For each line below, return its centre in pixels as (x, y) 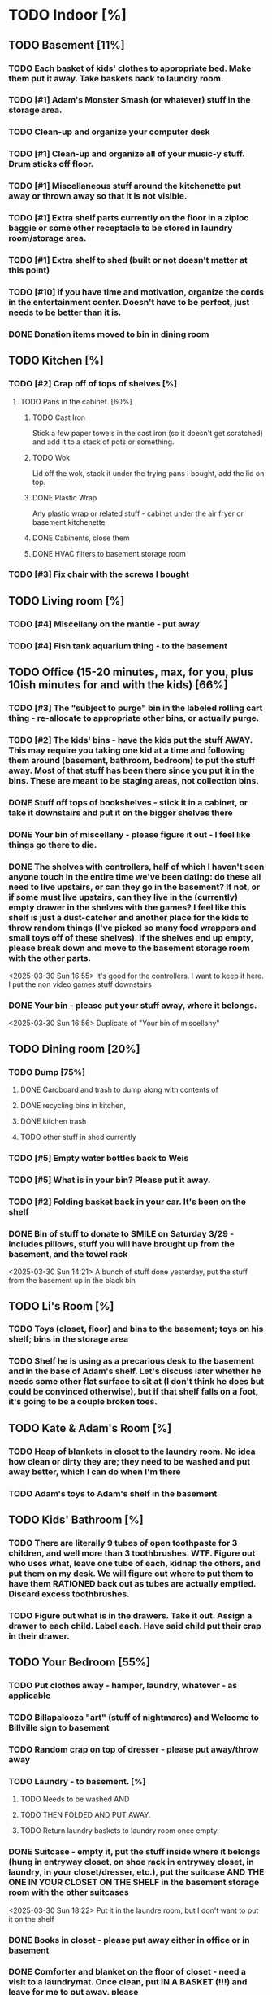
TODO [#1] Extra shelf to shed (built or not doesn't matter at (128, 260)
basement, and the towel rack (68, 1254)
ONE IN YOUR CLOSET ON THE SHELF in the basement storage (134, 1883)
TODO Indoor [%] (68, 15)
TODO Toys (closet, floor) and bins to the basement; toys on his (136, 1329)
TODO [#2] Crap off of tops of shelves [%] (93, 384)
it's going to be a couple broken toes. (83, 1402)
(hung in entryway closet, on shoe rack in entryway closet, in (131, 1862)
